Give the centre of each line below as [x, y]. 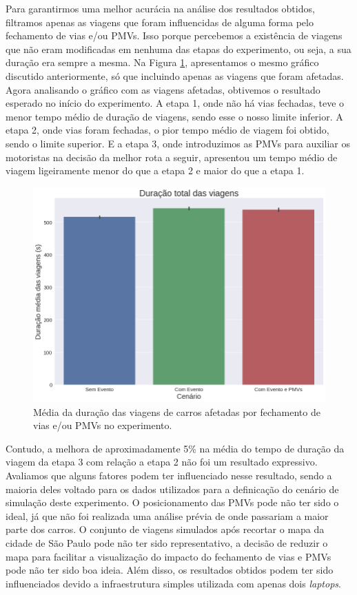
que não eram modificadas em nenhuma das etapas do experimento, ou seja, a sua [178, 49]
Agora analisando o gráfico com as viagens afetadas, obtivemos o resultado [163, 89]
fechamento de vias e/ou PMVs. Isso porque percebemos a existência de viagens [174, 35]
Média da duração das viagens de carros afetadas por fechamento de [177, 411]
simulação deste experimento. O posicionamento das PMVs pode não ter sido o [172, 502]
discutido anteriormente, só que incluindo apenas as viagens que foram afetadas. [175, 75]
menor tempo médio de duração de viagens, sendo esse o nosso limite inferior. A [174, 116]
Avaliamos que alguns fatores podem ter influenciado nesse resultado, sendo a [169, 475]
